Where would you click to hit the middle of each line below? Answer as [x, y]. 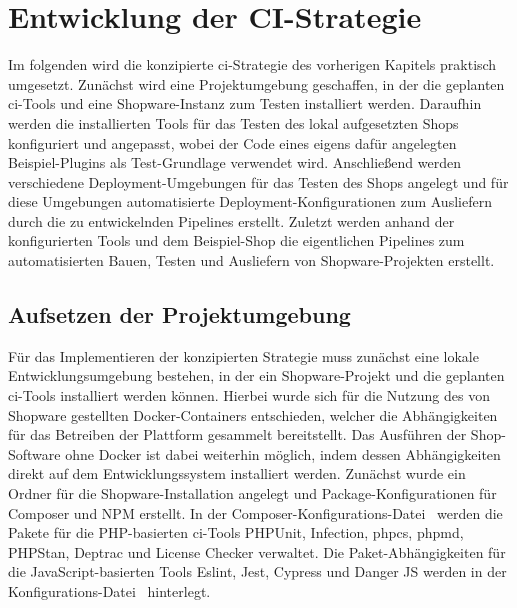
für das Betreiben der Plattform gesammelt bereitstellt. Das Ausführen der [237, 434]
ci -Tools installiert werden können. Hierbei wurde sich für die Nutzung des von [249, 395]
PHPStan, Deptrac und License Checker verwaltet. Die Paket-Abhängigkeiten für [257, 551]
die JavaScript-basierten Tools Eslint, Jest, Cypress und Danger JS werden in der [257, 571]
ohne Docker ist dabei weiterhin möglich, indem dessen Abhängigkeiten [283, 453]
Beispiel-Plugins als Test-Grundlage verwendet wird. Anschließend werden [234, 162]
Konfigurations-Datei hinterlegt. [109, 590]
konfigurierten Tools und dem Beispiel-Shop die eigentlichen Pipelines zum [236, 240]
